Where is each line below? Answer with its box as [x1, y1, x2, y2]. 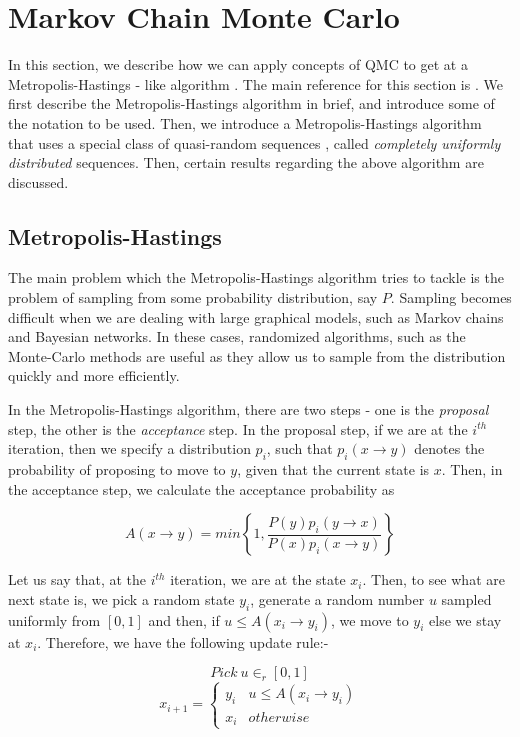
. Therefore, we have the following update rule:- [37, 631, 329, 652]
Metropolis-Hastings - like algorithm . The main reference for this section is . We [8, 73, 503, 94]
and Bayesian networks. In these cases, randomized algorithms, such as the [8, 326, 466, 347]
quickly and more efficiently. [8, 365, 180, 386]
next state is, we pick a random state [8, 588, 235, 609]
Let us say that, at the [8, 569, 146, 590]
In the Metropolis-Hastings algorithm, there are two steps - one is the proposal [8, 399, 489, 420]
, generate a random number [250, 588, 425, 609]
